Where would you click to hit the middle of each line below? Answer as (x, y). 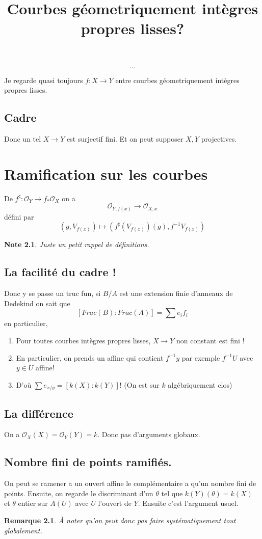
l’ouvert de (115, 503)
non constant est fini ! (211, 340)
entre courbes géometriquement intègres (177, 80)
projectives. (219, 138)
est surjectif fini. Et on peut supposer (125, 138)
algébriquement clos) (200, 384)
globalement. (23, 530)
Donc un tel (23, 138)
